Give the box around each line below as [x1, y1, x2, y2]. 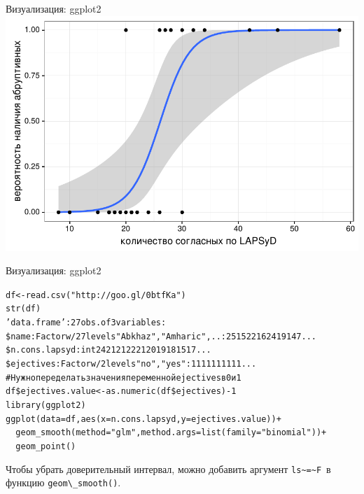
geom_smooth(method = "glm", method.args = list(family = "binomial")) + [15, 428, 327, 438]
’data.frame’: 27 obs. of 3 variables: [6, 318, 167, 328]
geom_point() [15, 442, 76, 451]
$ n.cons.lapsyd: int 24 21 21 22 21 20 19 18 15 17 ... [6, 345, 211, 355]
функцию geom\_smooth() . [6, 475, 121, 490]
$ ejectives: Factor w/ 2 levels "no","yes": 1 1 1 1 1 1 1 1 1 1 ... [6, 359, 257, 369]
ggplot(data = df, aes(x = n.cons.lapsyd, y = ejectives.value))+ [6, 414, 281, 424]
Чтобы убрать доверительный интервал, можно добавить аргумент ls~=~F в [6, 461, 331, 476]
